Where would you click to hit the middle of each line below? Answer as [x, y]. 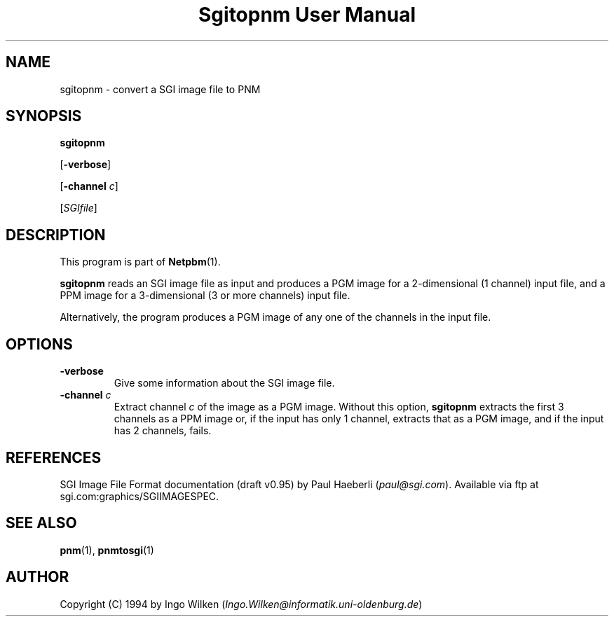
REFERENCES [54, 457]
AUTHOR [37, 577]
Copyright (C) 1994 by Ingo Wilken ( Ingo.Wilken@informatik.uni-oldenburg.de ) [241, 604]
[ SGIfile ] [79, 208]
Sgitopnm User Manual [307, 15]
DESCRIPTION [56, 235]
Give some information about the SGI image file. [224, 383]
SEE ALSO [41, 523]
